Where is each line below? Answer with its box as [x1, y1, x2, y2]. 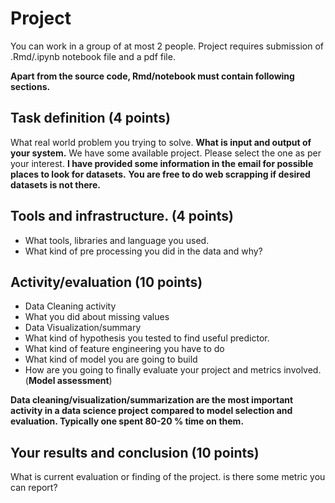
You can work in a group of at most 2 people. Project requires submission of [10, 40, 324, 52]
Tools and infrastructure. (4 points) [10, 208, 234, 225]
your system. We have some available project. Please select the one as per [10, 147, 322, 159]
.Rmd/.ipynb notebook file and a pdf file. [10, 50, 176, 62]
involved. [283, 364, 322, 376]
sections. [10, 80, 51, 92]
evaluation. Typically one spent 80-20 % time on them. [10, 415, 245, 427]
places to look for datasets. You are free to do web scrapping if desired [10, 168, 311, 180]
